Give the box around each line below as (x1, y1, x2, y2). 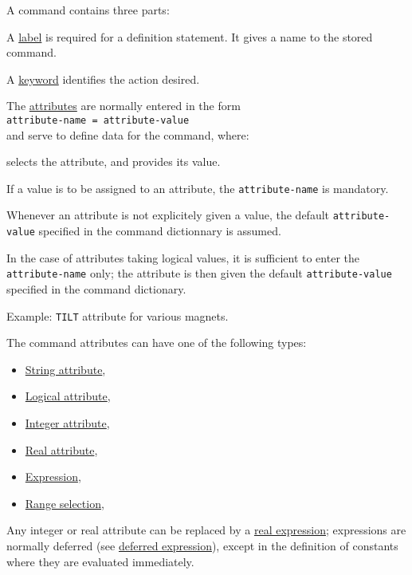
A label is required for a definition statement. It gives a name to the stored (6, 28, 373, 45)
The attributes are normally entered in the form (6, 97, 241, 114)
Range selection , (25, 494, 104, 511)
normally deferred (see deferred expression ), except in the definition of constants (6, 538, 398, 554)
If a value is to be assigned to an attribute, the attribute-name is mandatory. (6, 179, 389, 196)
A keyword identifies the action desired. (6, 70, 200, 87)
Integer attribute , (25, 415, 110, 431)
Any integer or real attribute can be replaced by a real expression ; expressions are (6, 522, 406, 538)
